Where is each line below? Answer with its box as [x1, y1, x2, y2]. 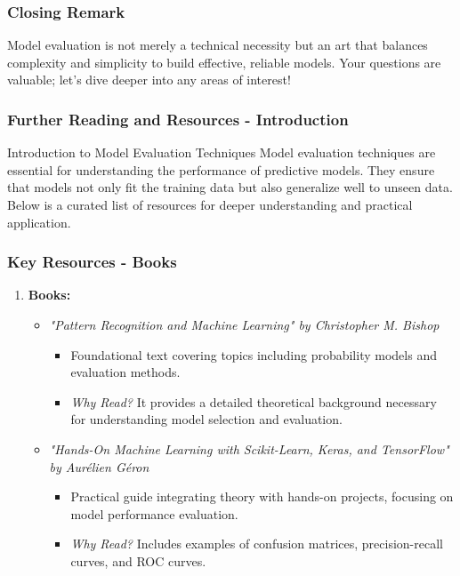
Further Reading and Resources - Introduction [7, 108, 349, 130]
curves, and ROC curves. [70, 551, 206, 570]
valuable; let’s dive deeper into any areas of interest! [7, 70, 291, 89]
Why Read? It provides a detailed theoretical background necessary [70, 392, 437, 411]
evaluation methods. [70, 363, 181, 381]
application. [7, 212, 71, 231]
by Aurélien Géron [49, 457, 149, 476]
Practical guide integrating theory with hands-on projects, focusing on [70, 487, 454, 506]
